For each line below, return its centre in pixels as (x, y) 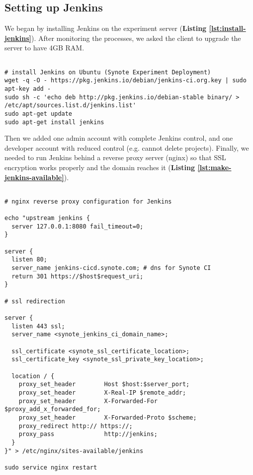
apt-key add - (28, 89)
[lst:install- (227, 28)
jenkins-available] (34, 177)
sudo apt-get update (39, 114)
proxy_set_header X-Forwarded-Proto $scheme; (108, 417)
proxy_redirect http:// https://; (76, 426)
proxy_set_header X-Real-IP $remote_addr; (102, 392)
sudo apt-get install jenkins (54, 122)
